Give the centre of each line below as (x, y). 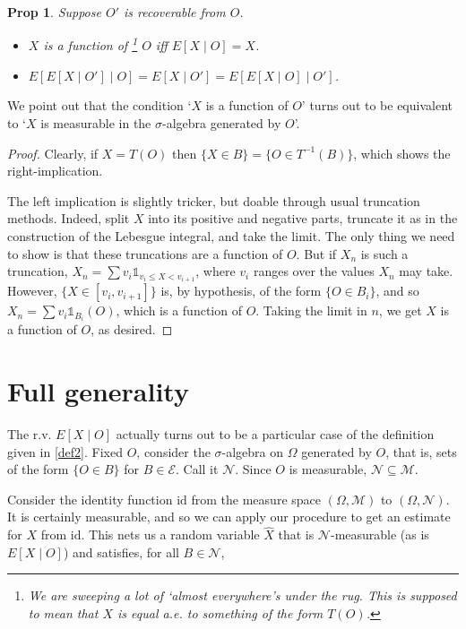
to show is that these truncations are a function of (145, 253)
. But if (316, 253)
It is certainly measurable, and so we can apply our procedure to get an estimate (229, 517)
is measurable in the (96, 123)
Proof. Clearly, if (53, 153)
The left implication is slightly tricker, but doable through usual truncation (214, 200)
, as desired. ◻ (132, 329)
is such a (384, 253)
